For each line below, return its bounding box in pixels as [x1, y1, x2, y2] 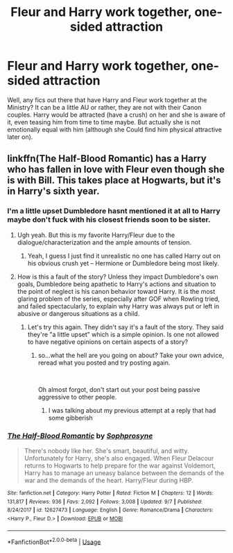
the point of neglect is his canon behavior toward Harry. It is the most [17, 287, 216, 295]
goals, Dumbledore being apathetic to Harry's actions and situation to [17, 279, 216, 288]
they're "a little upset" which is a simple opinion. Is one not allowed [27, 330, 220, 338]
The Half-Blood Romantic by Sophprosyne [7, 431, 153, 440]
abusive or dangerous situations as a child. [17, 309, 140, 317]
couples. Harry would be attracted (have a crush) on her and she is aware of [7, 110, 225, 119]
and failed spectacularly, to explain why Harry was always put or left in [17, 302, 220, 310]
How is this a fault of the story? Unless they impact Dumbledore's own [17, 272, 218, 281]
